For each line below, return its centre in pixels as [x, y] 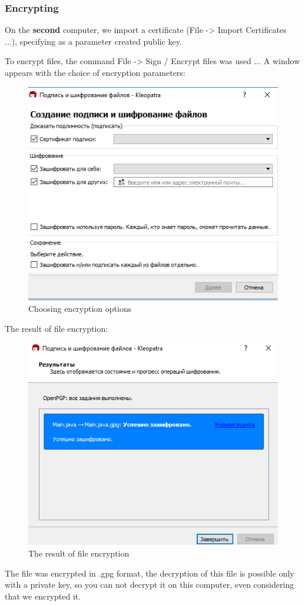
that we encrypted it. [43, 596]
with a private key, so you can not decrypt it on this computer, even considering [150, 585]
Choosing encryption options [80, 309]
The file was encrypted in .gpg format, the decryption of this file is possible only [150, 573]
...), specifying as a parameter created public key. [93, 41]
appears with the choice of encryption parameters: [95, 72]
